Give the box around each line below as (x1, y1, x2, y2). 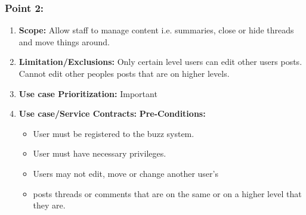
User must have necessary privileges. (33, 147, 166, 160)
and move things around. (18, 35, 110, 48)
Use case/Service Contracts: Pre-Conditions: (18, 107, 206, 120)
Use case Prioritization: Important (18, 87, 157, 99)
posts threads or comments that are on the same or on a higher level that (33, 187, 302, 200)
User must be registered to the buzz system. (33, 127, 194, 139)
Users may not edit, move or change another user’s (33, 167, 218, 179)
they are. (33, 199, 66, 211)
